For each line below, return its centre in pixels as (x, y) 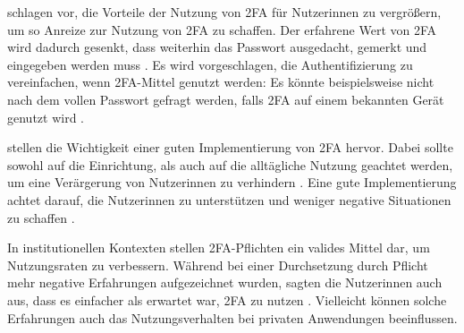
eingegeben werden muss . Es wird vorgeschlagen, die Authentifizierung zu (210, 64)
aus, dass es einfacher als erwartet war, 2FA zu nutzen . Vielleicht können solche (227, 299)
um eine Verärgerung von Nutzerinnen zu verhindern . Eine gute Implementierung (232, 182)
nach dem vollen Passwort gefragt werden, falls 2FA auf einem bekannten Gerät (226, 99)
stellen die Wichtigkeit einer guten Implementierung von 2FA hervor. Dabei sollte (230, 147)
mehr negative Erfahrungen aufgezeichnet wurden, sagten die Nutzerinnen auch (225, 282)
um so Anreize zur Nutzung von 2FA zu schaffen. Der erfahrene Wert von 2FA (222, 29)
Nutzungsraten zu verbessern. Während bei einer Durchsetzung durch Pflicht (218, 265)
